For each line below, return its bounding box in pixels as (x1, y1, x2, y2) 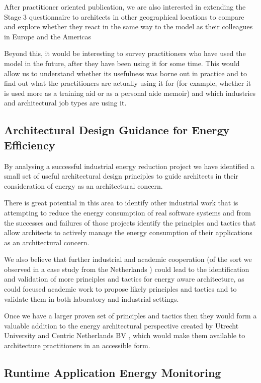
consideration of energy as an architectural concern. (4, 180, 163, 191)
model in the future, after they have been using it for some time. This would (4, 58, 240, 68)
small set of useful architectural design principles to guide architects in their (4, 171, 238, 181)
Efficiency (4, 137, 55, 152)
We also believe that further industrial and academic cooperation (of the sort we (4, 254, 252, 264)
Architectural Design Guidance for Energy (4, 122, 230, 138)
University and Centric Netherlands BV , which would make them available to (4, 330, 245, 341)
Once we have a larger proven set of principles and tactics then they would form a (4, 310, 257, 321)
